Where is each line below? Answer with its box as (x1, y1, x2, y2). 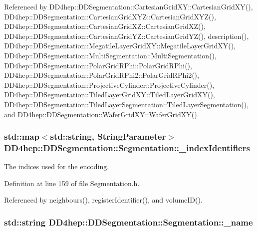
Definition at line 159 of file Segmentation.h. (4, 178, 140, 188)
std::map (4, 130, 39, 143)
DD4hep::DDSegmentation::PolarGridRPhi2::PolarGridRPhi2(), (4, 70, 199, 80)
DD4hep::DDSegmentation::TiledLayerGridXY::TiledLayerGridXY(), (4, 89, 215, 100)
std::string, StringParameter (50, 130, 166, 143)
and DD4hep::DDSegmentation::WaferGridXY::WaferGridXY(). (4, 109, 199, 119)
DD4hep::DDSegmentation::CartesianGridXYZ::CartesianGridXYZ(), (4, 11, 216, 21)
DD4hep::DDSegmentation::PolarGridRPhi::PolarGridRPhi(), (4, 60, 192, 70)
